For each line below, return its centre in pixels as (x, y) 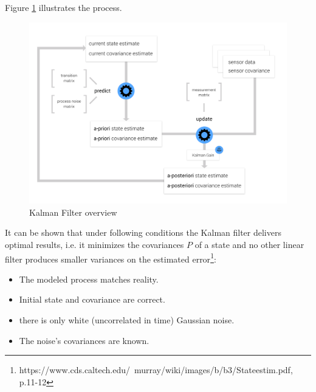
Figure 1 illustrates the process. (64, 7)
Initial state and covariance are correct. (92, 299)
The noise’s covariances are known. (84, 340)
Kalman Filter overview (73, 212)
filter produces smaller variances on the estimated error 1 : (111, 258)
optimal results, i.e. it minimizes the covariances (94, 244)
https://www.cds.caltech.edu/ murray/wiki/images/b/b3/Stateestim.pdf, (156, 370)
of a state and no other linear (249, 244)
